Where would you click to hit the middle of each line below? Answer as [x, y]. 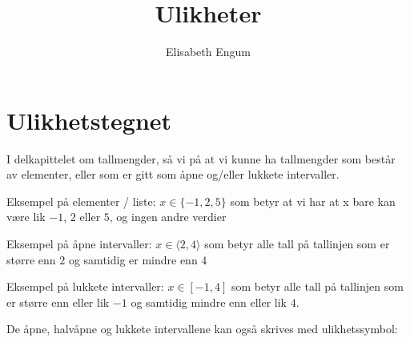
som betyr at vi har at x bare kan [313, 201]
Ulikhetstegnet [89, 120]
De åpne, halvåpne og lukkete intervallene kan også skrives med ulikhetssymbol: [202, 329]
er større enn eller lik [58, 302]
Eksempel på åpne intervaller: [79, 244]
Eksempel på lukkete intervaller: [85, 286]
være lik [26, 217]
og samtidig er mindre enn [133, 259]
